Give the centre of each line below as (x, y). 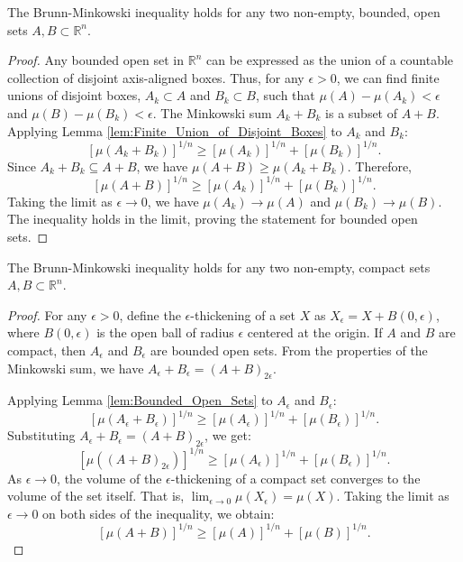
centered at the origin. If (315, 332)
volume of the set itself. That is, (96, 496)
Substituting (41, 435)
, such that (285, 95)
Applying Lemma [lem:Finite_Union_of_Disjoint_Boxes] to (175, 130)
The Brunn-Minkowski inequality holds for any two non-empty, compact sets (219, 267)
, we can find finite (388, 77)
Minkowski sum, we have (76, 368)
